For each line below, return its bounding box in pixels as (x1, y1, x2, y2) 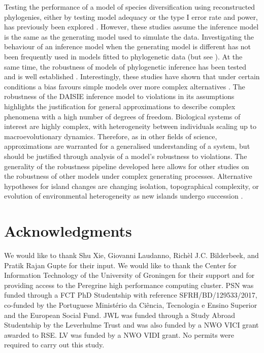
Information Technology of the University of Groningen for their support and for (4, 270, 255, 280)
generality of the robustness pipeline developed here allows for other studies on (4, 161, 249, 171)
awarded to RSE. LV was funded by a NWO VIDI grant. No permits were (4, 329, 234, 340)
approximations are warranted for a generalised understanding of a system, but (4, 141, 250, 151)
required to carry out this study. (4, 339, 105, 350)
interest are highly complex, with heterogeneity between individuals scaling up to (4, 121, 256, 132)
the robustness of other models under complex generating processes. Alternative (4, 171, 252, 181)
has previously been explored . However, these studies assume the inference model (4, 21, 259, 32)
